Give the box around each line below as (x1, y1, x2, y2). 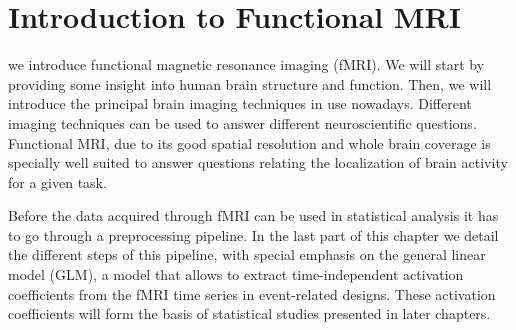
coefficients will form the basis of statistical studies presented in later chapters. (8, 303, 491, 324)
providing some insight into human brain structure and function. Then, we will (8, 73, 492, 94)
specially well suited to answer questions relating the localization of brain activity (8, 152, 508, 173)
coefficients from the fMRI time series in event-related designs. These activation (8, 283, 496, 304)
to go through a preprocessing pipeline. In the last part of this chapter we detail (8, 224, 499, 245)
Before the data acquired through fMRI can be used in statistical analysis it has (8, 205, 499, 226)
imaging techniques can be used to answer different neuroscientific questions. (8, 112, 477, 133)
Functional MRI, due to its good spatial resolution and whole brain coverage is (8, 132, 491, 153)
